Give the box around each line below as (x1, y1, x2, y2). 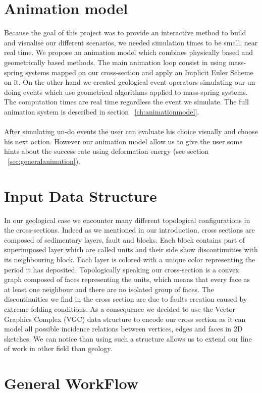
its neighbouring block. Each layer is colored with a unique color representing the (4, 254, 255, 264)
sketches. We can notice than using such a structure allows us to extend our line (4, 333, 252, 344)
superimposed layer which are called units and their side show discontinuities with (4, 244, 258, 255)
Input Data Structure (4, 185, 157, 206)
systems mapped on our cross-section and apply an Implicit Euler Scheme (25, 67, 253, 77)
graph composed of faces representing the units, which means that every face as (4, 274, 250, 285)
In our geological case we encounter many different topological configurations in (4, 214, 250, 225)
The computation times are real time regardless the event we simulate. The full (4, 96, 249, 107)
